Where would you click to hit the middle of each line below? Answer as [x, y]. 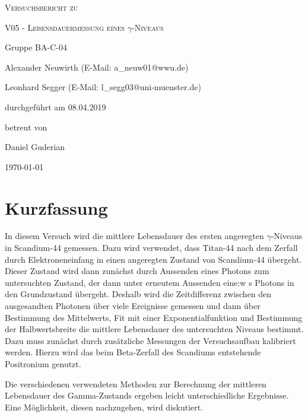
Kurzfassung [56, 207]
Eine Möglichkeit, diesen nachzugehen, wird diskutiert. [104, 407]
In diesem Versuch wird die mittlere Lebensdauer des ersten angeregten [134, 236]
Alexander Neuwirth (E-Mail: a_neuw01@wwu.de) [97, 67]
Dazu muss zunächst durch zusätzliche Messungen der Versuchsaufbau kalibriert [150, 340]
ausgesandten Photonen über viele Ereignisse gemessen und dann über [133, 306]
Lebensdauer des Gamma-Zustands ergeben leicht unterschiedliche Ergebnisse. [147, 395]
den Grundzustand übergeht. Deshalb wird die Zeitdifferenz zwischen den [138, 294]
